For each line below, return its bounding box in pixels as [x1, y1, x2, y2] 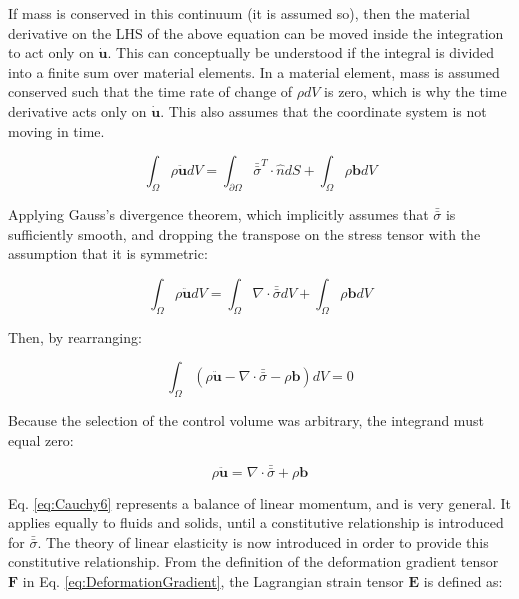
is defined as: [423, 570, 503, 591]
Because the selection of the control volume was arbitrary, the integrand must [8, 409, 484, 430]
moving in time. [8, 120, 105, 141]
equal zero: [8, 429, 74, 450]
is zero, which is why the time [324, 81, 507, 102]
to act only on [8, 42, 94, 63]
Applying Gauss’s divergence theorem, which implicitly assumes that [8, 203, 429, 224]
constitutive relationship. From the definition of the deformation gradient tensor [8, 551, 499, 572]
